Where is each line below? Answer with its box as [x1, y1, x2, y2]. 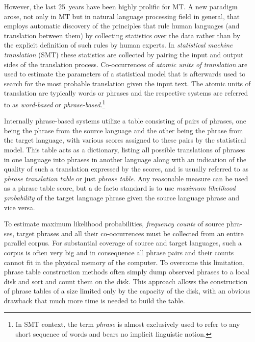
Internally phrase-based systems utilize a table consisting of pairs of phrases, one [4, 116, 247, 126]
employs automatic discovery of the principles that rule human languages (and [4, 21, 240, 31]
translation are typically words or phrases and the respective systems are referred [4, 88, 248, 98]
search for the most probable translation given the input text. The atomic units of [4, 78, 251, 88]
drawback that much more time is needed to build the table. [4, 295, 185, 305]
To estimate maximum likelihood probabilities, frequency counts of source [4, 219, 225, 229]
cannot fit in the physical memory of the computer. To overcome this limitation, [4, 257, 245, 267]
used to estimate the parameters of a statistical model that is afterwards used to [4, 69, 246, 79]
